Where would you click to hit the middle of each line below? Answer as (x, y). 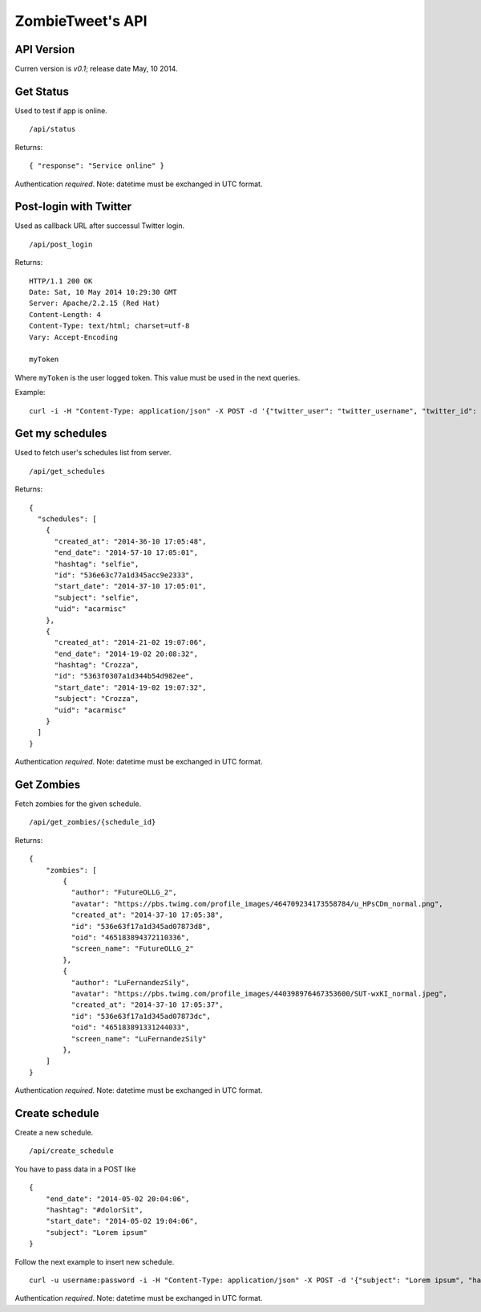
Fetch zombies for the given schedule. (78, 804)
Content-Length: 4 (65, 314)
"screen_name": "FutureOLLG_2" (132, 949)
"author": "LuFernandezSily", (130, 982)
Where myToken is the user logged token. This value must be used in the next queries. (158, 377)
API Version (45, 49)
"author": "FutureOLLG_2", (124, 892)
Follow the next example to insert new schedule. (95, 1261)
